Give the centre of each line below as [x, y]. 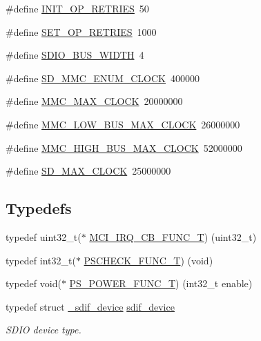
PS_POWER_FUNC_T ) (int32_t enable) [161, 283]
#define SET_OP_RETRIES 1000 [81, 31]
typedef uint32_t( [43, 236]
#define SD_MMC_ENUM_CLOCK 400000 [103, 78]
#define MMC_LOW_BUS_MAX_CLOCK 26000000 [123, 124]
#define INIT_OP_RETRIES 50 [77, 8]
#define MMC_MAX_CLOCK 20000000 [94, 101]
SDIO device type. [43, 330]
